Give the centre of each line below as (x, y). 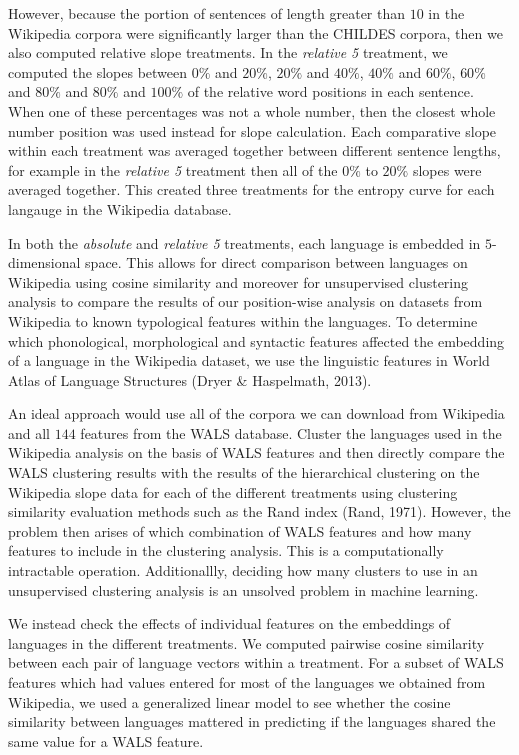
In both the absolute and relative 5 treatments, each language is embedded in (244, 242)
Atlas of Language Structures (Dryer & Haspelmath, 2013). (190, 379)
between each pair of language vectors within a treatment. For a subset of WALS (256, 662)
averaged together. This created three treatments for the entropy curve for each (251, 189)
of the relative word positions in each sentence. (330, 91)
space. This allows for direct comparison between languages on (276, 262)
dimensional (44, 262)
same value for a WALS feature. (106, 740)
